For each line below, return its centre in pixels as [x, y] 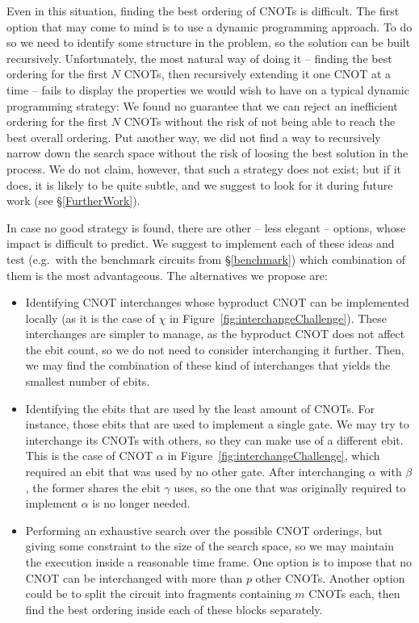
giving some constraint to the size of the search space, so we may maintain [210, 546]
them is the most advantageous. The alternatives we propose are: [167, 275]
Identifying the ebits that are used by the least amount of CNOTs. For [200, 408]
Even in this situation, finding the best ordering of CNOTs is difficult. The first [203, 10]
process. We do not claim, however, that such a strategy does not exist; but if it [204, 168]
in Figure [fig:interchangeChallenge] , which [274, 456]
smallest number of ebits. [88, 381]
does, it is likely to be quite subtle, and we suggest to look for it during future [200, 184]
